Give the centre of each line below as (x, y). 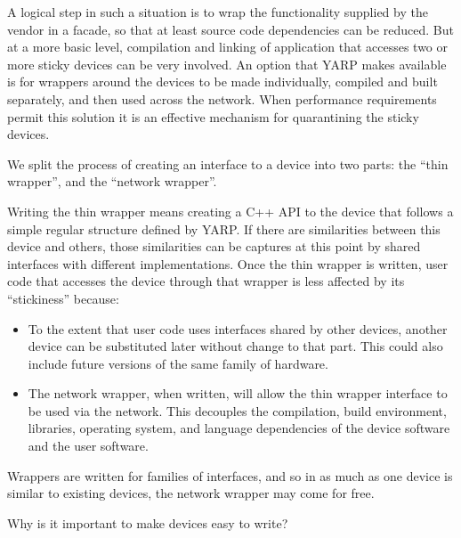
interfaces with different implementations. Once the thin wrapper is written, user (228, 263)
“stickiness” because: (63, 298)
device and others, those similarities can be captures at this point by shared (214, 246)
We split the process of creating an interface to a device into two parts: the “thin (228, 163)
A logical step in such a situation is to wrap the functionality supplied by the (218, 12)
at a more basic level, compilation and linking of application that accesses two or (228, 47)
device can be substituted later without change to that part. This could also (235, 346)
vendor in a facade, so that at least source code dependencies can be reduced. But (230, 29)
